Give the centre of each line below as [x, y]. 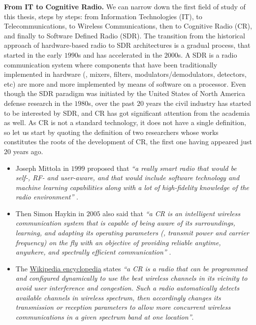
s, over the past [112, 103]
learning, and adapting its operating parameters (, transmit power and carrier [132, 233]
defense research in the [38, 103]
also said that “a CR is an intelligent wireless [171, 213]
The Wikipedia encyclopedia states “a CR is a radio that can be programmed [131, 268]
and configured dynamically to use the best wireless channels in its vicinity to [131, 278]
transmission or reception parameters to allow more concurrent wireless [123, 307]
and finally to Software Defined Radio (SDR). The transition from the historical [125, 35]
